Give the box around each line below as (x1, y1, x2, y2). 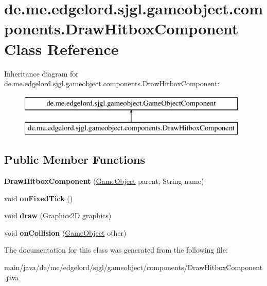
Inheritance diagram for (4, 68, 79, 79)
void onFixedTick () (4, 193, 73, 203)
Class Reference (4, 38, 119, 59)
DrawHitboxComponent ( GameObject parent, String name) (4, 176, 204, 186)
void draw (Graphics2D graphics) (4, 210, 112, 221)
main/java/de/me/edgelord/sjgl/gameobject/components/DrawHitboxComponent (4, 262, 263, 273)
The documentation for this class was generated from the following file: (4, 244, 228, 255)
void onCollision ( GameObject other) (4, 227, 127, 238)
